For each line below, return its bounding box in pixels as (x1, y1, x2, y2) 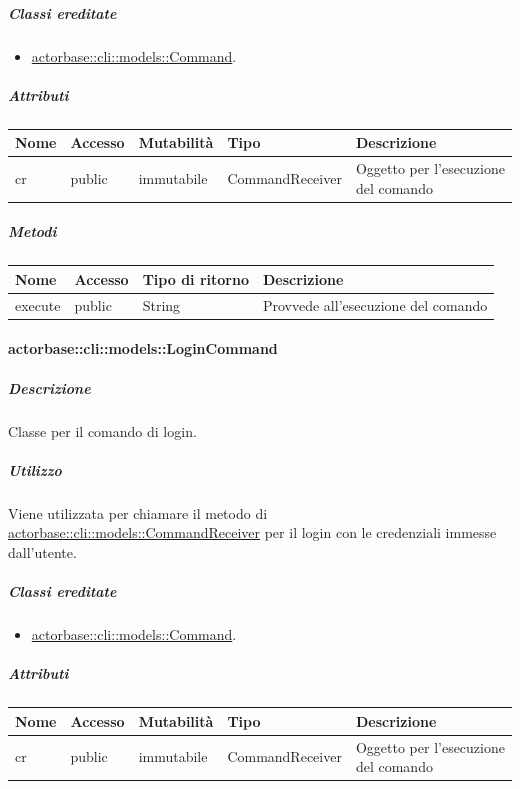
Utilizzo (8, 459, 62, 480)
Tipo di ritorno (142, 268, 249, 289)
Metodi (8, 221, 57, 242)
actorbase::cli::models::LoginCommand (8, 338, 278, 359)
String (142, 294, 181, 315)
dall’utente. (8, 541, 77, 562)
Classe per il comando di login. (8, 420, 197, 441)
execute (15, 294, 61, 315)
